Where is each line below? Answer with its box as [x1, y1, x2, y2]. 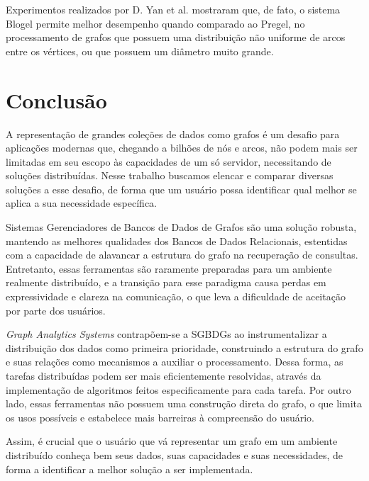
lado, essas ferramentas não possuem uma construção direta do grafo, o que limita [6, 396, 362, 411]
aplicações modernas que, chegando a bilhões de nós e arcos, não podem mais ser [6, 140, 358, 155]
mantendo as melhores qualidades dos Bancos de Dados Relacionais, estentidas [6, 233, 348, 248]
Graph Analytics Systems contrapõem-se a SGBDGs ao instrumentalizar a [6, 327, 327, 341]
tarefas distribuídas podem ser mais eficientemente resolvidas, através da [6, 368, 321, 383]
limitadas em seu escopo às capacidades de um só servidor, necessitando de [6, 154, 331, 169]
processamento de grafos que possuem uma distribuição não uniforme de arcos [6, 30, 346, 45]
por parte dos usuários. [6, 302, 106, 317]
